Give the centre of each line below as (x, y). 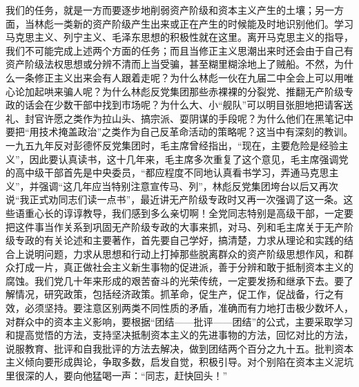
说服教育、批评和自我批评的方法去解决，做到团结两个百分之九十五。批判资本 (179, 348)
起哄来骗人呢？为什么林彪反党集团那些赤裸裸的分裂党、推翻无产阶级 (189, 91)
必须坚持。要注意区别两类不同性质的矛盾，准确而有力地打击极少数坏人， (189, 308)
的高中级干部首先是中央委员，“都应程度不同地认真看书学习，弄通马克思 (167, 172)
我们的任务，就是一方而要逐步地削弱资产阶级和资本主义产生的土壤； (160, 10)
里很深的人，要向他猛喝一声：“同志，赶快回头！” (117, 376)
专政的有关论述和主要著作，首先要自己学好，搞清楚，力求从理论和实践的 (179, 240)
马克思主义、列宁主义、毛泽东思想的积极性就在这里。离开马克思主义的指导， (179, 37)
